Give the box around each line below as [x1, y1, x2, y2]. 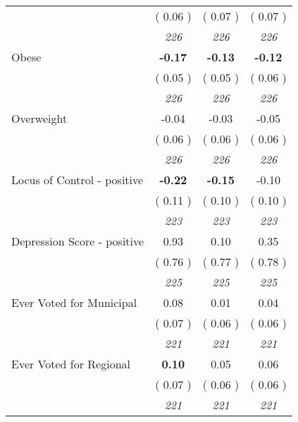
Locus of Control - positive [11, 171, 144, 188]
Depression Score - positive [11, 233, 144, 249]
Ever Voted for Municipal [11, 294, 137, 311]
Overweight [11, 110, 68, 126]
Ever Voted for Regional [11, 356, 130, 372]
